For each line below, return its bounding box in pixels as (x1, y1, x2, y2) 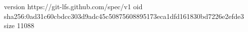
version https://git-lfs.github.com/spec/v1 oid (4, 1, 143, 11)
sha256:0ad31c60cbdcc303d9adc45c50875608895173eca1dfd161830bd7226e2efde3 (4, 11, 244, 21)
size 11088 (4, 20, 34, 31)
